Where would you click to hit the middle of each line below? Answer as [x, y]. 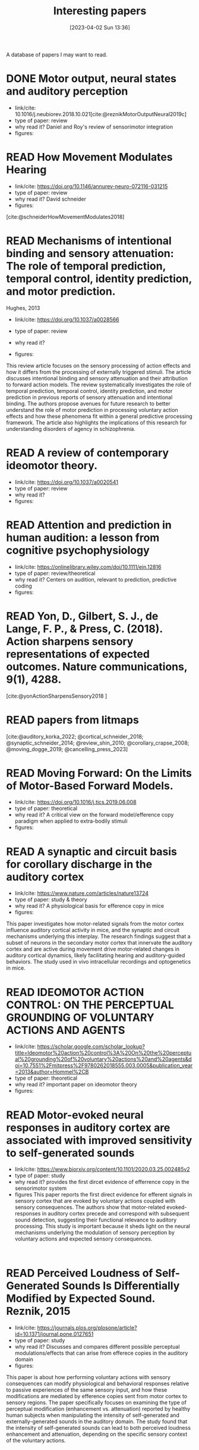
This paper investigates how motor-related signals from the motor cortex [95, 924]
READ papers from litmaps [73, 720]
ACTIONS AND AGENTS [66, 1030]
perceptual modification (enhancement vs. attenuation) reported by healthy [98, 1409]
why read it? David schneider [50, 199]
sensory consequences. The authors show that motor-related [90, 1207]
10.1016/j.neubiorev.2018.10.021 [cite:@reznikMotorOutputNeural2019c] [101, 114]
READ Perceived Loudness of [80, 1274]
